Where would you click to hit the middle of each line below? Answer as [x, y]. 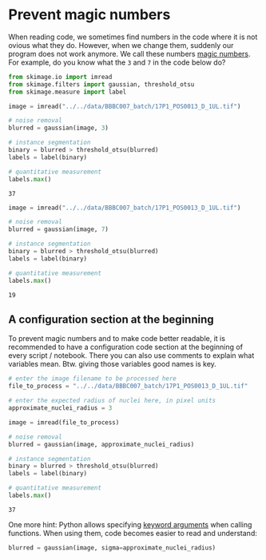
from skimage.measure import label [67, 92]
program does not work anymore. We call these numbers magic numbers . [129, 54]
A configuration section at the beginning [111, 319]
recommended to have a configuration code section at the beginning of [126, 347]
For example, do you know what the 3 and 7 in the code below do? [117, 62]
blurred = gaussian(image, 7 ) [59, 229]
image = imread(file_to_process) [64, 422]
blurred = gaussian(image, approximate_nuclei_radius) [101, 444]
